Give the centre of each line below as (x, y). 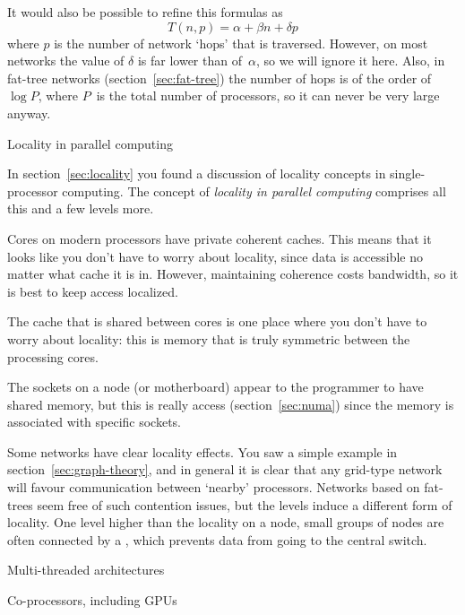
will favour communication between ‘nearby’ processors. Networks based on (214, 487)
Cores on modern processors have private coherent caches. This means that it (220, 238)
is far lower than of (189, 61)
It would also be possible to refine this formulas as (145, 12)
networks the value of (66, 61)
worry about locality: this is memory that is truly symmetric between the (209, 338)
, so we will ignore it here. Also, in (350, 61)
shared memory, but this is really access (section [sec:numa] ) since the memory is (231, 404)
